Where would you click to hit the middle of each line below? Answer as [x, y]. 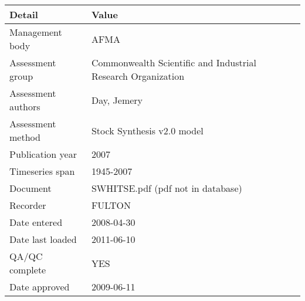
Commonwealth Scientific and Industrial [174, 62]
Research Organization [138, 76]
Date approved [40, 287]
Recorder [28, 205]
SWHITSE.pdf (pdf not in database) [167, 188]
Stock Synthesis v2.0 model [147, 130]
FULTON [111, 205]
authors [25, 106]
